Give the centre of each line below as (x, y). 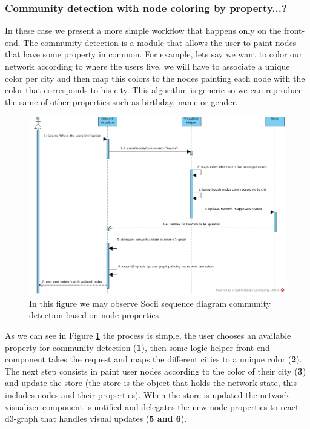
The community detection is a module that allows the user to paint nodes (160, 42)
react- (291, 406)
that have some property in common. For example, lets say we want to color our (154, 54)
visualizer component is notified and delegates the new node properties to (141, 406)
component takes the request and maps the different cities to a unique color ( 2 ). (153, 359)
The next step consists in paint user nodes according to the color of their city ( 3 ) (156, 371)
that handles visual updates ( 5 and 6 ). (114, 418)
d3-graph (21, 418)
